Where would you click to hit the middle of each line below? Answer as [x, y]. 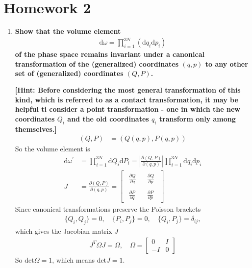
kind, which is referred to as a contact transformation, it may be [126, 99]
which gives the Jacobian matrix [63, 231]
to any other [227, 63]
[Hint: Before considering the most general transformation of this [128, 90]
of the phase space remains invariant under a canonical [110, 54]
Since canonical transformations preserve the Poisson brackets [108, 209]
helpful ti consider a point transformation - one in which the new [127, 109]
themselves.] [36, 129]
